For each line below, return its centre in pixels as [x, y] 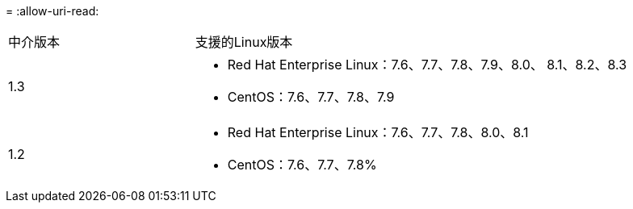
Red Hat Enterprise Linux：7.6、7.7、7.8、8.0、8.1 [378, 132]
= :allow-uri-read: [52, 11]
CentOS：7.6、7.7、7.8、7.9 [311, 97]
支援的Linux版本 [244, 42]
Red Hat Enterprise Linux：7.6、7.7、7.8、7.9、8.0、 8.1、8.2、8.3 [427, 65]
